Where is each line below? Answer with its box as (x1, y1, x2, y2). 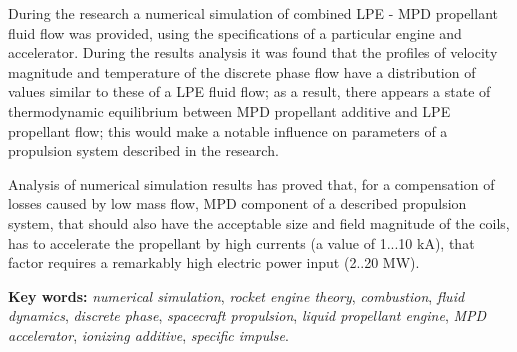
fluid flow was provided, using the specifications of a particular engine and (8, 22, 462, 43)
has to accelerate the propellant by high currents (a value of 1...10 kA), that (8, 232, 475, 253)
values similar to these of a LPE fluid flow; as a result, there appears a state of (8, 81, 491, 102)
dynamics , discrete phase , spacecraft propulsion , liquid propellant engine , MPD (8, 305, 487, 326)
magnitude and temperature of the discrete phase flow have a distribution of (8, 61, 476, 82)
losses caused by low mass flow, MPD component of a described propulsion (8, 193, 467, 214)
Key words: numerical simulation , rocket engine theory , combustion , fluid (8, 285, 465, 306)
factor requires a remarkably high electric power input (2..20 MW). (8, 252, 420, 273)
